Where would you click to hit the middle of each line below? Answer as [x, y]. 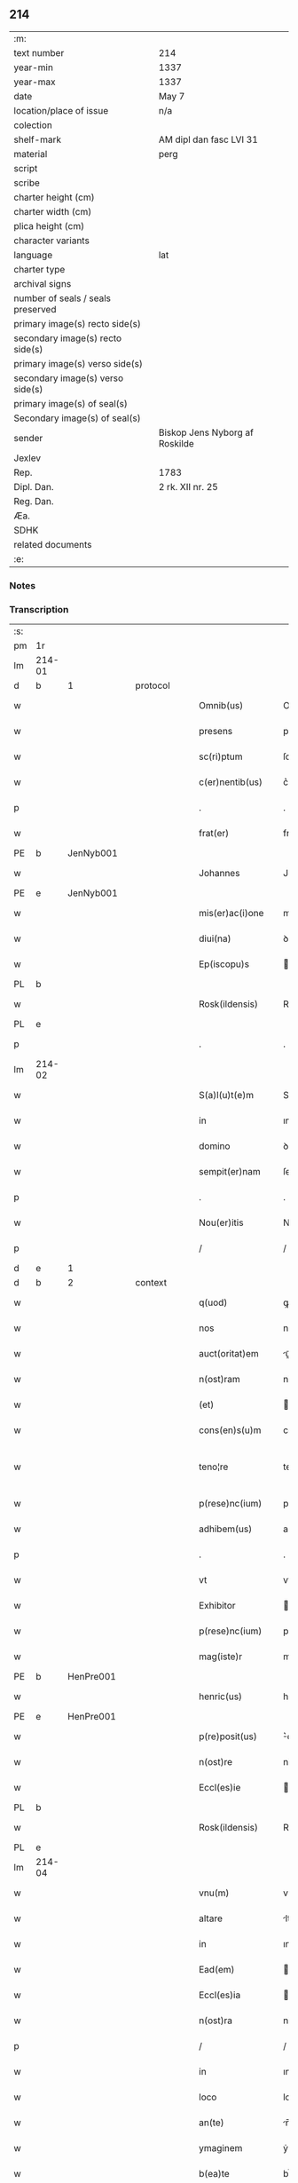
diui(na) [215, 938]
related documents [53, 544]
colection [33, 125]
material [31, 154]
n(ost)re [216, 1762]
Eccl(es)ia [220, 1995]
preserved [35, 309]
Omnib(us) [221, 706]
